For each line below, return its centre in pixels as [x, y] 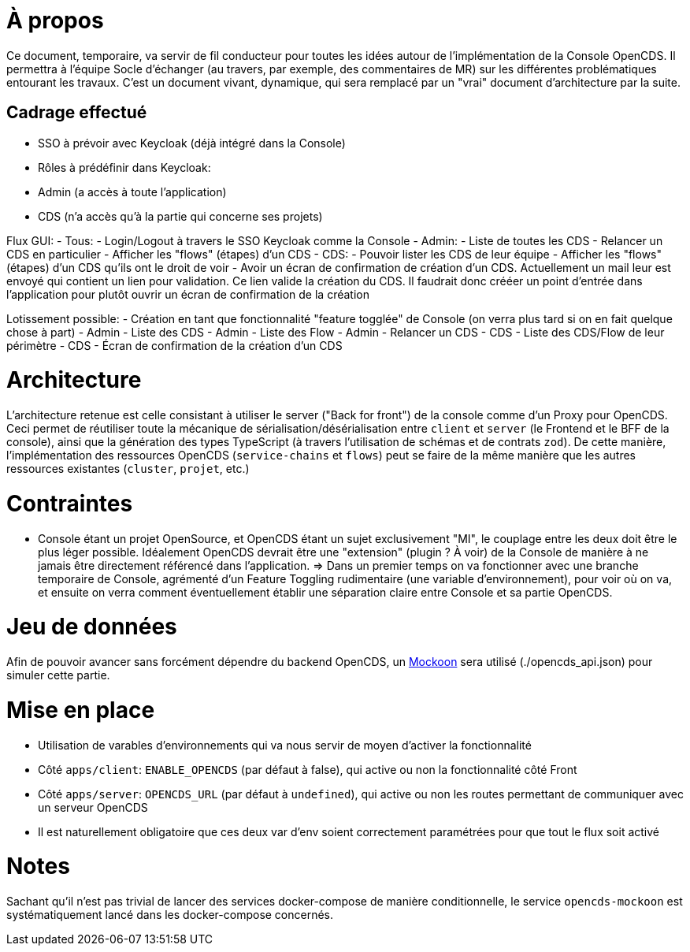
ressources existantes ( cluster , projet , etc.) [128, 469]
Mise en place [81, 710]
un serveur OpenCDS [93, 807]
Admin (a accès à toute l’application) [132, 192]
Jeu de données [92, 627]
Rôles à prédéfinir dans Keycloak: [124, 167]
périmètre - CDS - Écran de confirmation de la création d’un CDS [174, 345]
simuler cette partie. [58, 675]
